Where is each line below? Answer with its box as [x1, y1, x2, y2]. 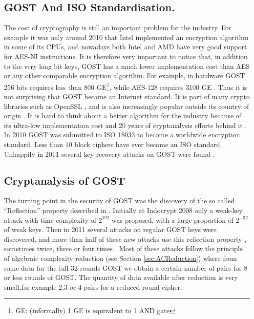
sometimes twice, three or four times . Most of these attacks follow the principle [4, 243, 243, 254]
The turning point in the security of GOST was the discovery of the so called [4, 195, 235, 206]
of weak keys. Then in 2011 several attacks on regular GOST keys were [4, 224, 217, 234]
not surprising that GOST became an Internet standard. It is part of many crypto [4, 91, 250, 102]
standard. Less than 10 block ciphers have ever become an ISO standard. [4, 139, 222, 149]
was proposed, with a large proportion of [111, 214, 234, 225]
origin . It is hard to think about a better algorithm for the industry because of [4, 110, 241, 121]
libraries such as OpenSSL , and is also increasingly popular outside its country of [4, 101, 249, 111]
